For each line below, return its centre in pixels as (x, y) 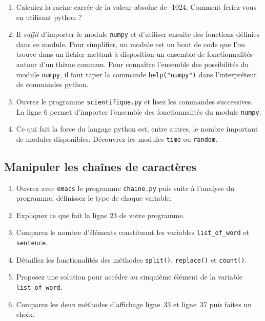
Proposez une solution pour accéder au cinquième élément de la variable (129, 277)
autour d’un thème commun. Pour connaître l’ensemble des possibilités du (132, 64)
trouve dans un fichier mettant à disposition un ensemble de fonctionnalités (135, 54)
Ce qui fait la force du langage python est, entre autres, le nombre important (137, 129)
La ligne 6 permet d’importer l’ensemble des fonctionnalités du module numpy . (139, 111)
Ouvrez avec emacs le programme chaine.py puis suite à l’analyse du (125, 188)
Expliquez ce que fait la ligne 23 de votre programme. (100, 215)
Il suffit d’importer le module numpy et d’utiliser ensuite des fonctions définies (138, 34)
